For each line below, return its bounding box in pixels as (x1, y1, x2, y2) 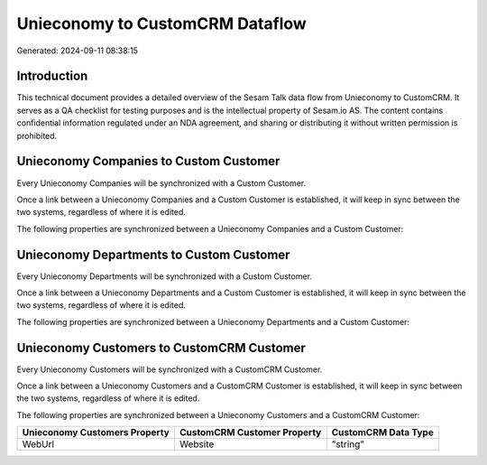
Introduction (16, 69, 88, 84)
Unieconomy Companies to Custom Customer (16, 153, 280, 169)
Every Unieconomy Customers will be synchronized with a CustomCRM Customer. (16, 364, 323, 375)
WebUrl (22, 438, 54, 451)
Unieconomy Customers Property (22, 426, 170, 439)
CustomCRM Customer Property (179, 426, 322, 439)
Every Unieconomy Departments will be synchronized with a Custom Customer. (16, 271, 313, 282)
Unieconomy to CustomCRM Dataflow (16, 14, 307, 33)
